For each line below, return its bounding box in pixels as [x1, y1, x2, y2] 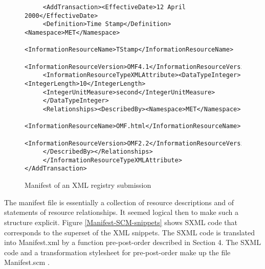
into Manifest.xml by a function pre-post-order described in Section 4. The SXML [4, 237, 261, 248]
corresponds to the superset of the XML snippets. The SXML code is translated [4, 227, 255, 237]
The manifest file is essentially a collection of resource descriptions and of [4, 197, 234, 207]
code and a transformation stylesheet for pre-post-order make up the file [4, 247, 231, 257]
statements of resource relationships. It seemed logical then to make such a [4, 207, 238, 217]
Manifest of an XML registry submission [25, 180, 151, 190]
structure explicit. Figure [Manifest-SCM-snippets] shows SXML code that [4, 216, 238, 227]
